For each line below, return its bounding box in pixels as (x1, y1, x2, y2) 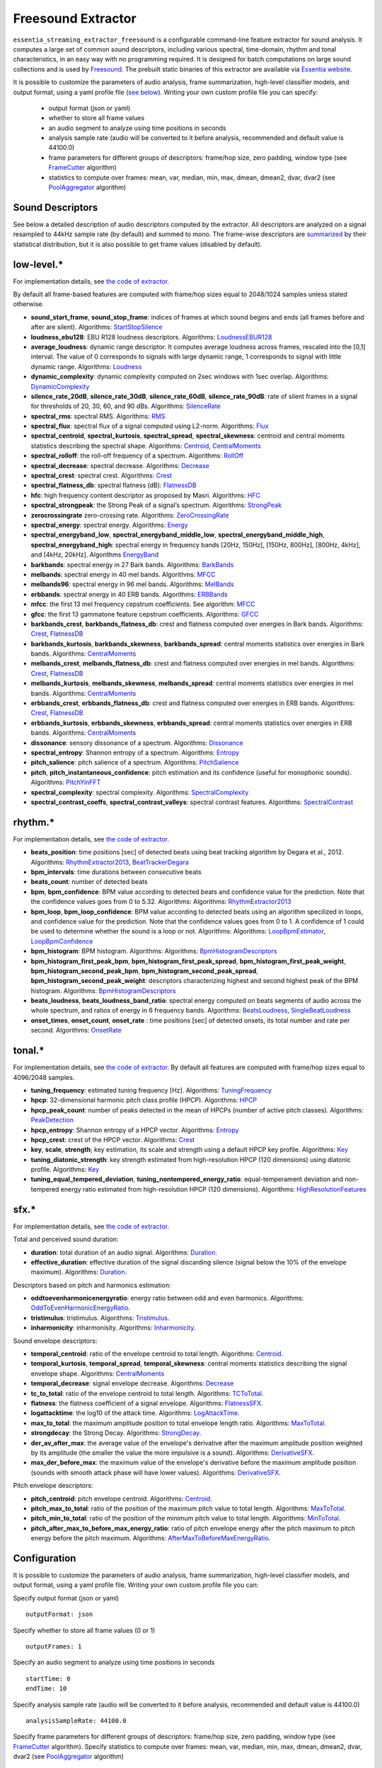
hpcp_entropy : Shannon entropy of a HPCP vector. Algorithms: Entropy (30, 1125, 240, 1134)
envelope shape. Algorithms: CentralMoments (30, 1369, 165, 1378)
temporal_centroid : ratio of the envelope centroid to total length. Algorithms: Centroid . (30, 1349, 284, 1358)
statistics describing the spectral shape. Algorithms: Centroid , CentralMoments (30, 441, 261, 450)
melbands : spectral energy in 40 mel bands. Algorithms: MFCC (30, 570, 216, 578)
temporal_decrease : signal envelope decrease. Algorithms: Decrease (30, 1379, 234, 1388)
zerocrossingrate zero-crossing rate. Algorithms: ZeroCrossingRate (30, 511, 229, 519)
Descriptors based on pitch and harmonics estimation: (13, 1281, 171, 1289)
